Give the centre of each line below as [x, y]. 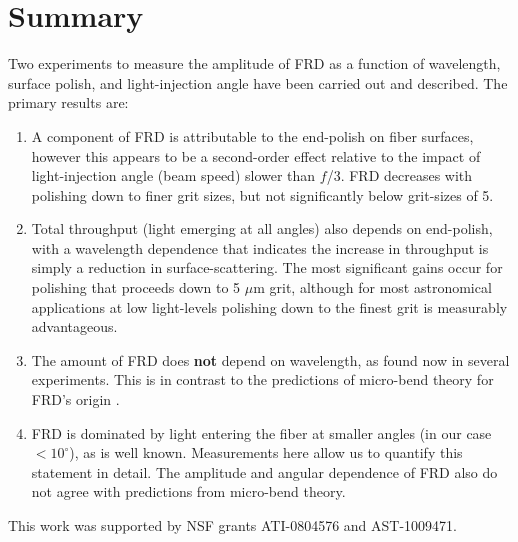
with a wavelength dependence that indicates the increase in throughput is [260, 247]
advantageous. [74, 326]
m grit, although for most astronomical [372, 287]
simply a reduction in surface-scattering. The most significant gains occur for [267, 267]
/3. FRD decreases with [399, 175]
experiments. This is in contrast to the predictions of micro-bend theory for [262, 379]
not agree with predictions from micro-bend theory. [188, 491]
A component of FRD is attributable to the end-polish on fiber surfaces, [252, 135]
